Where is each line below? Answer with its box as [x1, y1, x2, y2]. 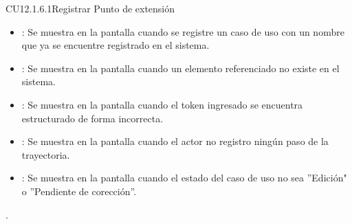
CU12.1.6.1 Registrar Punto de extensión [5, 1, 175, 15]
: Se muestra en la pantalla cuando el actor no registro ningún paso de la [21, 134, 329, 148]
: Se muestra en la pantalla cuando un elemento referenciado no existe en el [21, 60, 340, 75]
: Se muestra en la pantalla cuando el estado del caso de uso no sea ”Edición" [21, 170, 347, 185]
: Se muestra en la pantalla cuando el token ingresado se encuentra [21, 97, 303, 111]
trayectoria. [21, 147, 70, 161]
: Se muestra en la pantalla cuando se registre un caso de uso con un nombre [21, 24, 344, 38]
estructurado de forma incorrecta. [21, 111, 164, 125]
